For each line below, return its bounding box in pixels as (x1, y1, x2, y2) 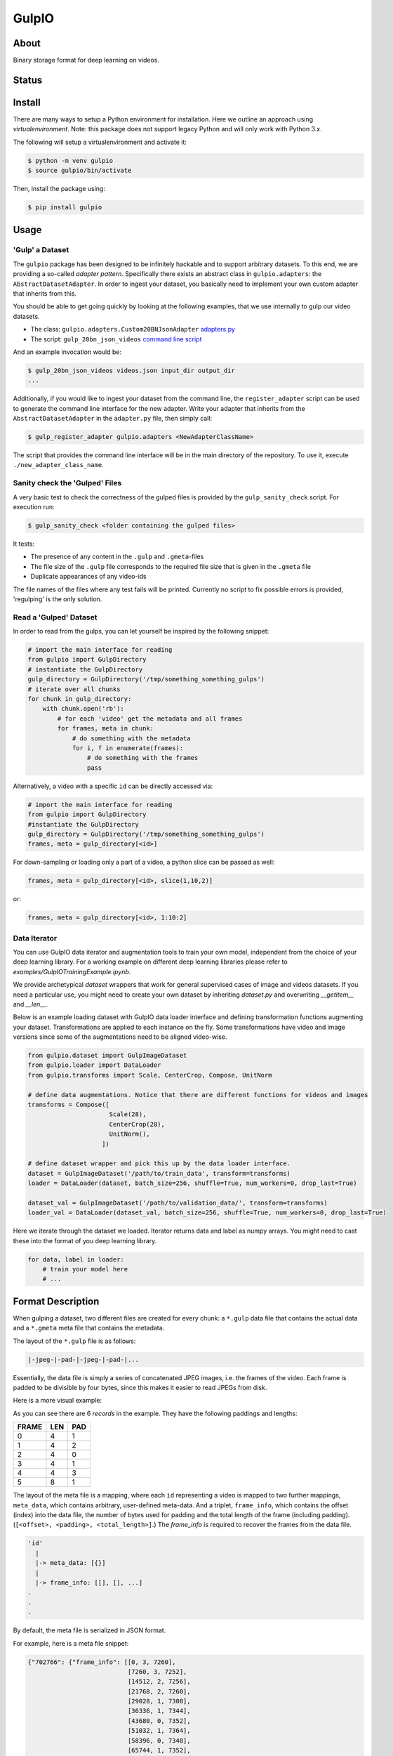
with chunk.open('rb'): (42, 705, 124, 713)
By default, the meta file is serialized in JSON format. (13, 1626, 166, 1634)
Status (13, 74, 43, 86)
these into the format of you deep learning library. (13, 1236, 157, 1245)
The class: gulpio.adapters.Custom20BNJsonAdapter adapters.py (30, 325, 235, 334)
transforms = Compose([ (27, 1101, 110, 1109)
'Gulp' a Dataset (13, 245, 69, 255)
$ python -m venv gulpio (27, 157, 114, 164)
